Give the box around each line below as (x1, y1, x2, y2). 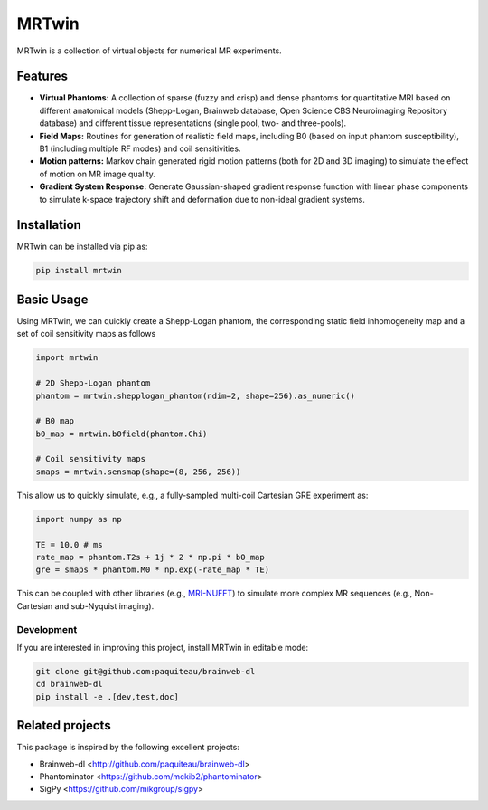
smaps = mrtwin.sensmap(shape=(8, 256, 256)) (35, 466, 241, 477)
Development (16, 623, 78, 635)
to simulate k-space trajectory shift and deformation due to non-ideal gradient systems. (39, 194, 365, 205)
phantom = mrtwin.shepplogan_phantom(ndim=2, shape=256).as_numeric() (35, 390, 356, 401)
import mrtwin (35, 353, 99, 363)
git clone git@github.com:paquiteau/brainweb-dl (35, 666, 256, 676)
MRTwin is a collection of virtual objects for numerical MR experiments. (16, 45, 282, 56)
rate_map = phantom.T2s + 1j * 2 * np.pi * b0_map (35, 552, 266, 562)
